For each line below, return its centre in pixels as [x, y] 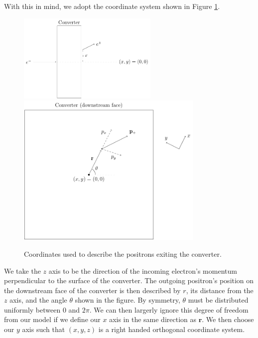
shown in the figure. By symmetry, [128, 300]
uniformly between [32, 309]
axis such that [44, 329]
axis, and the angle [38, 300]
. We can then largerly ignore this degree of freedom [169, 309]
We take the [22, 270]
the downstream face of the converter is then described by [92, 290]
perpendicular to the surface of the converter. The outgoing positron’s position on [129, 280]
